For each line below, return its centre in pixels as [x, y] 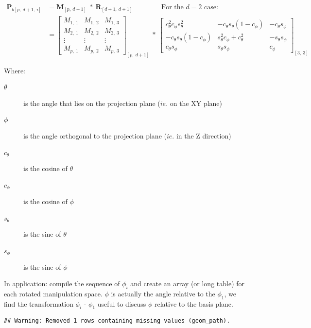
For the [173, 8]
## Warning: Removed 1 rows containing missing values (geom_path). [117, 321]
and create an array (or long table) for [188, 284]
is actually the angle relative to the [163, 293]
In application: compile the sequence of [62, 284]
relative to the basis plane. [194, 303]
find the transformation [39, 303]
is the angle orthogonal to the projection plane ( [95, 135]
